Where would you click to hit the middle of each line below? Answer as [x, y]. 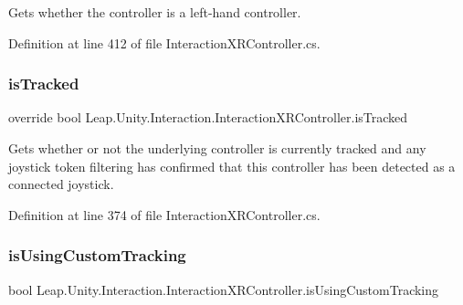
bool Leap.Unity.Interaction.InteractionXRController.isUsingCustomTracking [224, 289]
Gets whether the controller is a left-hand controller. [155, 12]
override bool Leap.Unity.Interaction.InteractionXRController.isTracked [208, 117]
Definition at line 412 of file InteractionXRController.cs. [164, 42]
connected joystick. [61, 184]
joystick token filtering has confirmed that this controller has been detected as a [232, 166]
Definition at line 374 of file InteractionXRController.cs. [164, 214]
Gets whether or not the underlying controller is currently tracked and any [217, 148]
